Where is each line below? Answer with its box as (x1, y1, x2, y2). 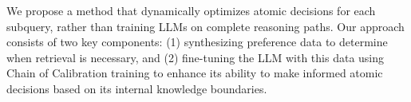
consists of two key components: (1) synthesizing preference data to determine (6, 33, 388, 50)
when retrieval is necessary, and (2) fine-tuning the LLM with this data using (6, 49, 385, 65)
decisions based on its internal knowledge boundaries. (6, 80, 267, 96)
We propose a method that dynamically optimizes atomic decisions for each (6, 2, 376, 18)
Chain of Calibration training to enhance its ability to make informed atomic (6, 65, 383, 81)
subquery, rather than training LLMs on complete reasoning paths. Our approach (6, 18, 405, 34)
